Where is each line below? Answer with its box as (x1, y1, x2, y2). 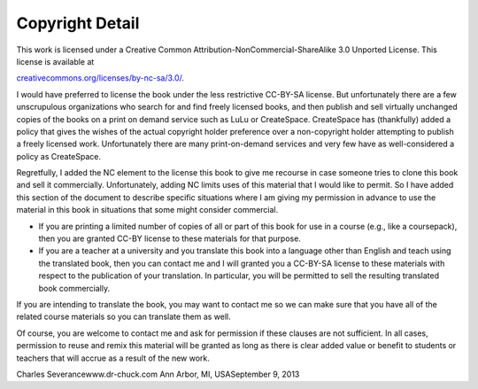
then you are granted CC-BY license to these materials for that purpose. (38, 233, 301, 244)
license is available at (16, 56, 95, 66)
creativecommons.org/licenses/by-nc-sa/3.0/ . (16, 73, 185, 83)
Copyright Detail (16, 13, 140, 33)
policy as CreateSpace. (16, 151, 102, 161)
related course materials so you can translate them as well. (16, 311, 231, 323)
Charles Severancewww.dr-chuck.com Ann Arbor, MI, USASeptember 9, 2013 (16, 369, 300, 379)
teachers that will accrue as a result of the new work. (16, 353, 210, 363)
